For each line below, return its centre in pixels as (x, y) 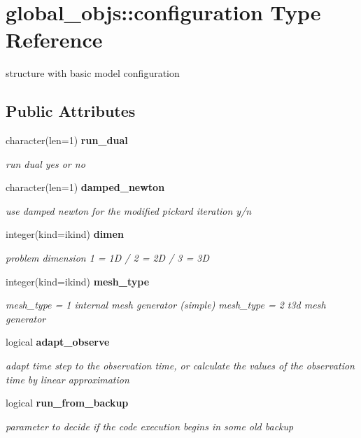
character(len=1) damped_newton (85, 187)
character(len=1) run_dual (67, 140)
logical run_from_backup (67, 403)
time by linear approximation (68, 379)
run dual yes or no (45, 163)
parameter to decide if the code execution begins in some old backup (150, 426)
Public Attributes (71, 111)
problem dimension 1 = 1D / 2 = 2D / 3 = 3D (107, 258)
